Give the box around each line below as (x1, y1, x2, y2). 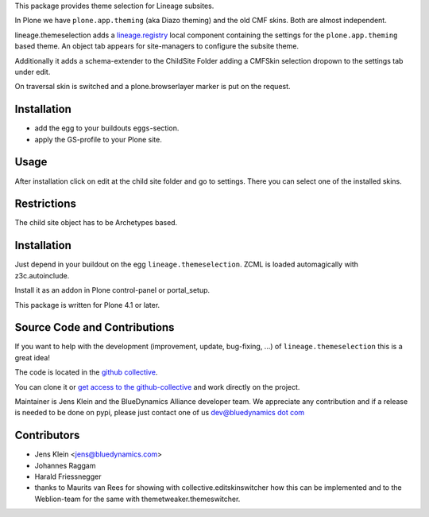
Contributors (14, 429, 80, 442)
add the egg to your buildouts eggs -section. (34, 123, 180, 133)
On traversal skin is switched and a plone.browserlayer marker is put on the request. (14, 82, 291, 91)
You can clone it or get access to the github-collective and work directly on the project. (14, 382, 300, 391)
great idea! (14, 352, 51, 362)
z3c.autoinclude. (14, 270, 70, 280)
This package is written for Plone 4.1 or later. (14, 300, 160, 309)
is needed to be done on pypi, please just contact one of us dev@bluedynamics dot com (14, 408, 305, 418)
